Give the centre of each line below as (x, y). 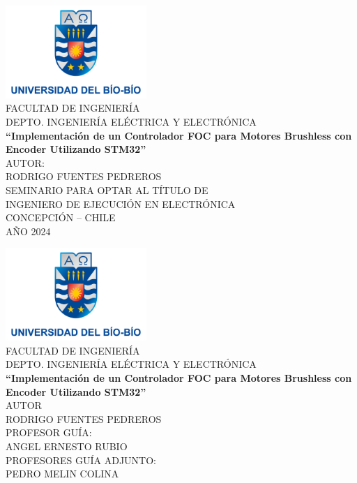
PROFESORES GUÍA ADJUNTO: (81, 460)
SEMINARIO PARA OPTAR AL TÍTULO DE (107, 190)
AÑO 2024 (28, 231)
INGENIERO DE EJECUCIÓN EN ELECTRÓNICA (121, 203)
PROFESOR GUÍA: (49, 432)
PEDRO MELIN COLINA (62, 474)
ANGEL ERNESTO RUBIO (67, 446)
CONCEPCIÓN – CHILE (61, 217)
